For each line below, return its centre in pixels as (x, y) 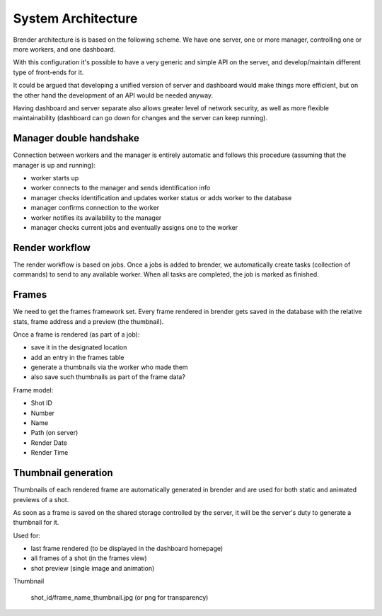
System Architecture (75, 18)
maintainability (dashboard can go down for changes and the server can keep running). (140, 118)
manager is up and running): (54, 165)
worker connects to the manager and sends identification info (121, 188)
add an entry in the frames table (77, 357)
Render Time (50, 453)
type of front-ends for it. (48, 72)
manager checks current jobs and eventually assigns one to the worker (134, 227)
